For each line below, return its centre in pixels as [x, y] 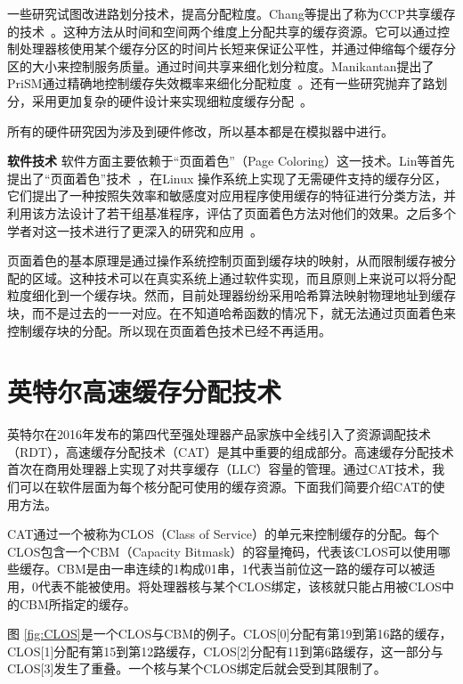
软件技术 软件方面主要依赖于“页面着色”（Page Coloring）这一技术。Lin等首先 [231, 161]
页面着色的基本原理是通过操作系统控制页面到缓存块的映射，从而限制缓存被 [225, 261]
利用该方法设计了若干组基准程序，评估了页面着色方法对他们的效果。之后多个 [231, 212]
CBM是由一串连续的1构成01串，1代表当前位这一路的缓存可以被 [240, 569]
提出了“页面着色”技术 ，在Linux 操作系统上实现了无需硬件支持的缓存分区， [227, 178]
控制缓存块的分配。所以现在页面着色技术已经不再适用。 [169, 330]
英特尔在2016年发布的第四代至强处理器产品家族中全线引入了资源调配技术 [219, 434]
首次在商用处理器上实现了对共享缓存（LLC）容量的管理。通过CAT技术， [220, 469]
